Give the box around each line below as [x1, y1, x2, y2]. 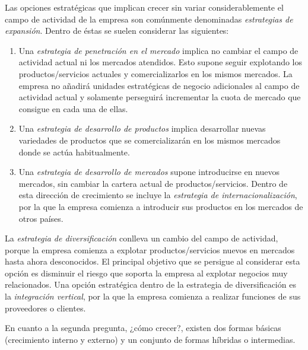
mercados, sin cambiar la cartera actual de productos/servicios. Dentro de [18, 177, 288, 189]
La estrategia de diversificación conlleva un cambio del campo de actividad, [5, 232, 278, 244]
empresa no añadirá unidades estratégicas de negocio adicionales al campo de [18, 79, 300, 91]
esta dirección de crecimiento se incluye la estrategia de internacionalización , [18, 189, 297, 201]
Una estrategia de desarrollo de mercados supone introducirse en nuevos [18, 166, 280, 178]
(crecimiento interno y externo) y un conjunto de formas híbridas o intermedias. [5, 333, 296, 345]
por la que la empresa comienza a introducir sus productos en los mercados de [18, 200, 303, 212]
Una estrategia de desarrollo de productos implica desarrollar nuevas [18, 122, 266, 135]
